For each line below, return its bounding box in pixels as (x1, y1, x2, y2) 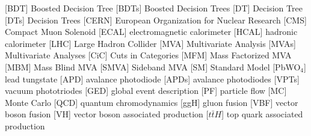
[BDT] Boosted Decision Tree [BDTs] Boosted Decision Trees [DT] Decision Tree (5, 2, 303, 14)
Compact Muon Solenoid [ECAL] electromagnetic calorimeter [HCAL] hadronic (5, 25, 298, 38)
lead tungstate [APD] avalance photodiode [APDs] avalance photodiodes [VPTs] (5, 72, 300, 85)
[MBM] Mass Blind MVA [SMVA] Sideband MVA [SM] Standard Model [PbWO (5, 60, 301, 73)
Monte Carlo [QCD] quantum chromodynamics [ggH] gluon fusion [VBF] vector (5, 96, 298, 108)
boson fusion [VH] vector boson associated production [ (5, 108, 209, 120)
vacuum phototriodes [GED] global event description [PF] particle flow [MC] (5, 84, 287, 97)
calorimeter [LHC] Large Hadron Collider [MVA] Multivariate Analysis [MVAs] (5, 37, 296, 49)
